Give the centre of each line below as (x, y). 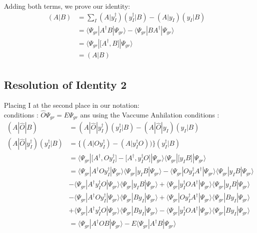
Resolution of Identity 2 (65, 85)
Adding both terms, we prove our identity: (67, 6)
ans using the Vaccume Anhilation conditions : (150, 114)
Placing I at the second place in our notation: (72, 105)
